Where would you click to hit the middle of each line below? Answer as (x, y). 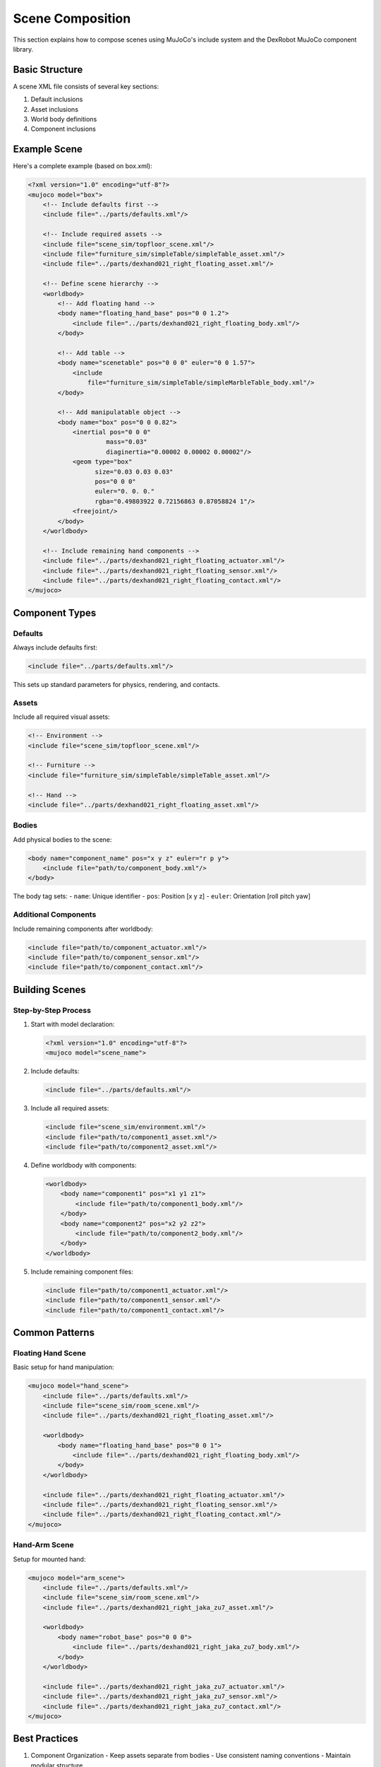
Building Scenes (49, 990)
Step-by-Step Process (52, 1010)
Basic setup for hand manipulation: (64, 1367)
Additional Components (55, 915)
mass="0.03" (127, 442)
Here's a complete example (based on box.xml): (83, 166)
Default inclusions (57, 100)
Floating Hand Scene (49, 1353)
